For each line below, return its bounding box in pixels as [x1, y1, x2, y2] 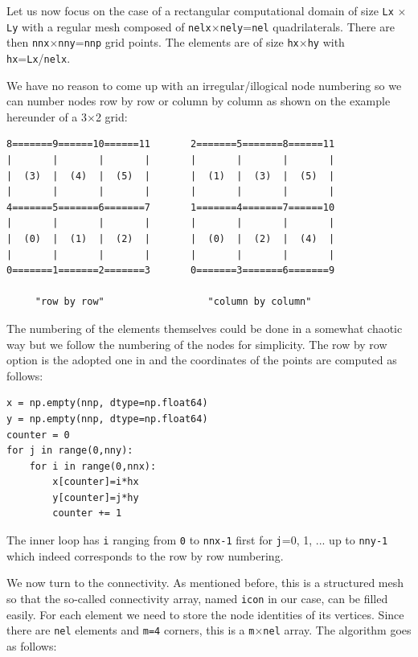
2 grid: [95, 108, 128, 125]
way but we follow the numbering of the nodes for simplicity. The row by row [6, 335, 387, 352]
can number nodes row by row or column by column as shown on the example [6, 92, 391, 109]
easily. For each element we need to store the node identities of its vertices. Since [6, 606, 404, 622]
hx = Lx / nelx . [6, 49, 71, 66]
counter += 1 [52, 507, 122, 519]
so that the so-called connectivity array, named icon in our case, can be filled [6, 589, 388, 606]
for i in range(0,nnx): [29, 460, 157, 472]
